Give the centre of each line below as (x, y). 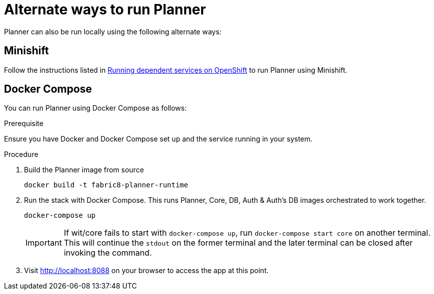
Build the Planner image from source (84, 170)
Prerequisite (24, 124)
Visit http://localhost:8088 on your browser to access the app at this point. (146, 271)
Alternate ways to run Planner (105, 9)
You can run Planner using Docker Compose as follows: (95, 108)
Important (44, 243)
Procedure (21, 154)
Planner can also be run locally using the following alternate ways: (113, 31)
